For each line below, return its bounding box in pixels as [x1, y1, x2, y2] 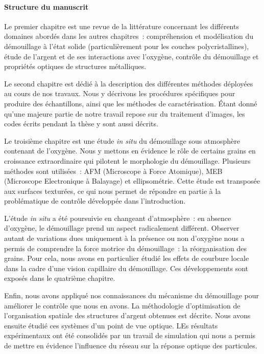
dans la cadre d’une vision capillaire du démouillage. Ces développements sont [4, 262, 249, 273]
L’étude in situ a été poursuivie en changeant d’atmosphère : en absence [4, 212, 231, 223]
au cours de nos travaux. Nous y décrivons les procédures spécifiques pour [4, 88, 235, 99]
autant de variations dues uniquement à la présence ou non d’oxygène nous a [4, 233, 245, 244]
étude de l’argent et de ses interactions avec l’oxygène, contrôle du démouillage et [4, 51, 259, 61]
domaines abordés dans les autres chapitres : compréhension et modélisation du [4, 31, 254, 41]
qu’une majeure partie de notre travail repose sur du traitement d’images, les [4, 108, 245, 119]
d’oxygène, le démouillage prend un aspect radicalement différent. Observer [4, 223, 239, 233]
